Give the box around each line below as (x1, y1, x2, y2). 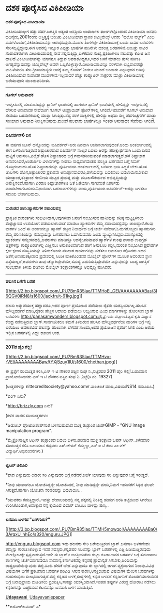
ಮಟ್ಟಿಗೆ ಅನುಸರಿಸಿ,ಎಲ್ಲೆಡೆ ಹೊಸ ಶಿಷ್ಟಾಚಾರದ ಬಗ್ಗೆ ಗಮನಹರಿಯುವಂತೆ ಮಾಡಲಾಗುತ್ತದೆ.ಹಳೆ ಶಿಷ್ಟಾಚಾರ (5, 153, 146, 159)
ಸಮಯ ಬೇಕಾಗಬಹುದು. (5, 191, 40, 196)
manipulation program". (5, 427, 52, 434)
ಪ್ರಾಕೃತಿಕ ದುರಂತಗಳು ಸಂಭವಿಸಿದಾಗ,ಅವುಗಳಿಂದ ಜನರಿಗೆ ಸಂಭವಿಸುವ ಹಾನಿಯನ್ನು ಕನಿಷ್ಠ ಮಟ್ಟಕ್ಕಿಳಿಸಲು (5, 215, 144, 221)
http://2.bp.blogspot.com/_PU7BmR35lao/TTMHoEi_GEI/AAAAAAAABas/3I (8, 288, 157, 293)
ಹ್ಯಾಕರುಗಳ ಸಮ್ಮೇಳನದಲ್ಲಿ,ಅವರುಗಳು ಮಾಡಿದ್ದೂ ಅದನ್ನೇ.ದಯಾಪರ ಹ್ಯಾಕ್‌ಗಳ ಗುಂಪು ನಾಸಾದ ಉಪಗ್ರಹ (5, 237, 147, 242)
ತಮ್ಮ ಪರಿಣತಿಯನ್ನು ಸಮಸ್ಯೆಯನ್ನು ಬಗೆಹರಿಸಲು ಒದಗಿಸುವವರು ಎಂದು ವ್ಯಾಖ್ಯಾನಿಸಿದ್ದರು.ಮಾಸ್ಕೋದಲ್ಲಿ (5, 231, 144, 237)
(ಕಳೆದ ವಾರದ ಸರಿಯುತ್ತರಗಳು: (5, 412, 48, 418)
